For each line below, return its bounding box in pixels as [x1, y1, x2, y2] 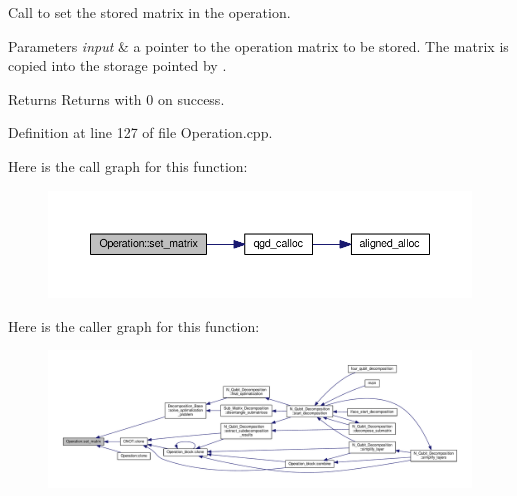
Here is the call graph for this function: [8, 155, 248, 176]
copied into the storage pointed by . [8, 55, 227, 76]
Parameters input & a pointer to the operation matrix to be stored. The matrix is [8, 35, 509, 56]
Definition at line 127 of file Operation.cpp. [8, 122, 273, 143]
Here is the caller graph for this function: [8, 315, 260, 336]
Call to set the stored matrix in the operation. [8, 2, 291, 22]
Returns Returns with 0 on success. [8, 88, 225, 109]
